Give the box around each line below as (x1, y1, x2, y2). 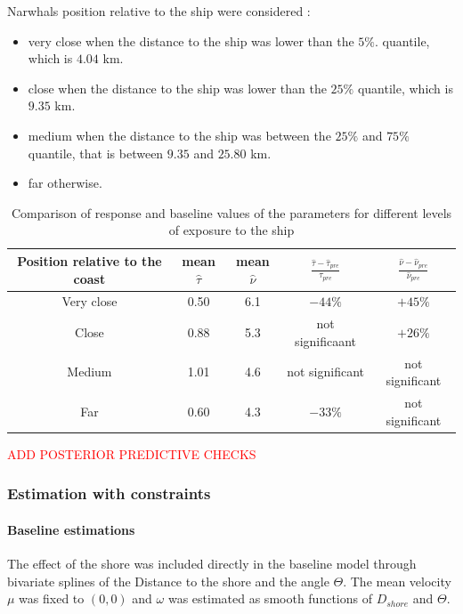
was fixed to (19, 589, 85, 608)
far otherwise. (28, 174, 102, 192)
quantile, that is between (28, 143, 164, 162)
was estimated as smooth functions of (167, 589, 372, 608)
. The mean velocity (343, 571, 451, 590)
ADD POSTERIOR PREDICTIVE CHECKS (7, 444, 256, 463)
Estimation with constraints (7, 482, 211, 505)
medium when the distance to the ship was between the (28, 125, 331, 144)
